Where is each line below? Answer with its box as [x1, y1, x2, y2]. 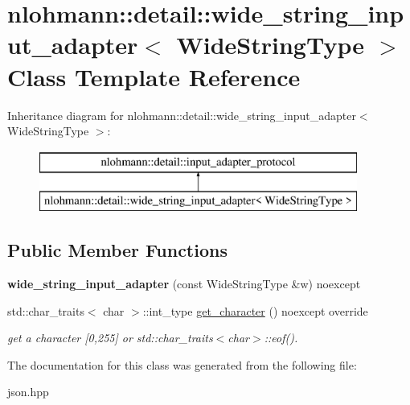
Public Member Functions [7, 238, 228, 262]
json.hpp [7, 383, 49, 400]
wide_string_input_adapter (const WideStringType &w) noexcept [7, 275, 361, 292]
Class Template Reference [7, 60, 301, 93]
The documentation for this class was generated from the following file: [7, 356, 357, 373]
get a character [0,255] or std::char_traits [7, 329, 213, 346]
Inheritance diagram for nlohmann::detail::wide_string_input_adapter [7, 106, 356, 123]
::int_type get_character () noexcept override [142, 302, 368, 319]
